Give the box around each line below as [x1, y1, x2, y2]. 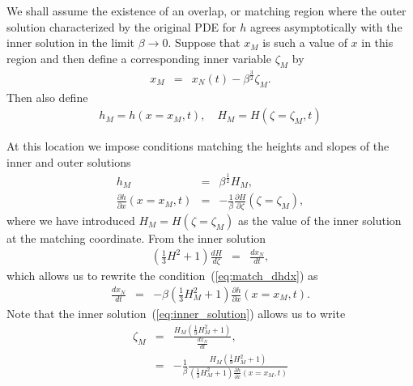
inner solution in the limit [6, 34, 135, 51]
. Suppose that [168, 34, 241, 51]
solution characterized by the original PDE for [6, 18, 236, 35]
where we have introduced [6, 211, 135, 228]
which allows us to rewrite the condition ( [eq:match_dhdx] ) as [6, 267, 318, 284]
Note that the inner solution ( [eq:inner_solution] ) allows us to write [6, 305, 346, 322]
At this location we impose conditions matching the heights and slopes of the [6, 138, 390, 155]
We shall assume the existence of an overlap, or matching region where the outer [6, 2, 407, 19]
